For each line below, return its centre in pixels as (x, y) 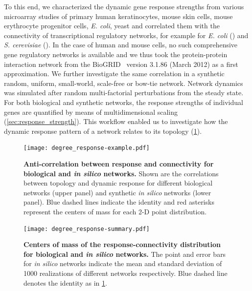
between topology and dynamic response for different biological (118, 183)
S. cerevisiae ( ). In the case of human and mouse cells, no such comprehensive (121, 45)
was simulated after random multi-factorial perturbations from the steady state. (124, 93)
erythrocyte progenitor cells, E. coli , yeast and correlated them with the (112, 26)
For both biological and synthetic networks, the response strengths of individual (124, 102)
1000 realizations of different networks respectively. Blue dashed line (126, 273)
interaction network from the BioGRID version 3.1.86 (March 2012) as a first (121, 64)
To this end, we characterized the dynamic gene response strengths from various (124, 6)
